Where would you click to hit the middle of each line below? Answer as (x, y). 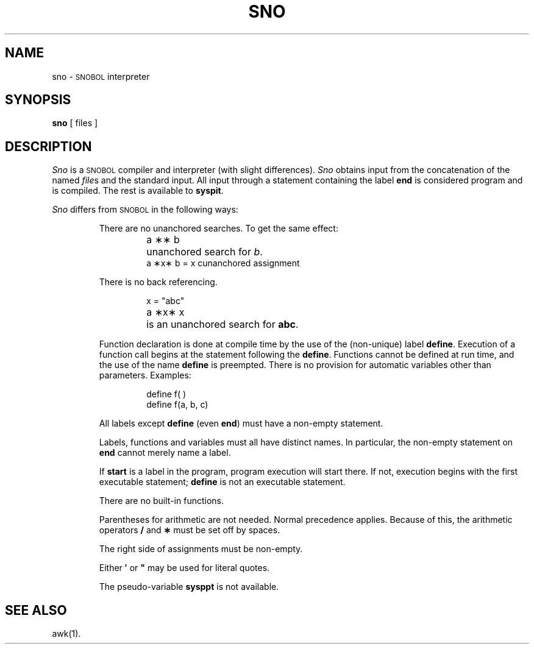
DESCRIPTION (48, 146)
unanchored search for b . (205, 252)
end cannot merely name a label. (165, 453)
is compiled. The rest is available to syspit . (138, 191)
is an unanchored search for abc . (222, 324)
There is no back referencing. (158, 282)
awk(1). (66, 634)
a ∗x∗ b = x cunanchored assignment (223, 263)
